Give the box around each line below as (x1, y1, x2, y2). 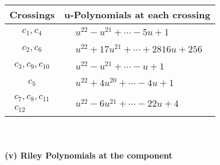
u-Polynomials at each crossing (64, 8, 211, 21)
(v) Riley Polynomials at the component (5, 148, 173, 161)
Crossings (9, 8, 55, 21)
